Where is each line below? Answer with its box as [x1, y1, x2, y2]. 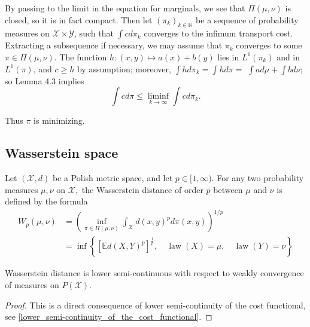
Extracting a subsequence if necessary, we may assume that [5, 39, 223, 51]
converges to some [236, 39, 302, 51]
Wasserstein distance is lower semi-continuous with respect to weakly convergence [5, 267, 304, 279]
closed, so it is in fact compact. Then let [5, 13, 153, 26]
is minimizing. [34, 114, 85, 127]
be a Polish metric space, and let [52, 171, 173, 184]
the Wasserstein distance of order [81, 183, 203, 195]
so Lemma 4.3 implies [5, 74, 84, 87]
